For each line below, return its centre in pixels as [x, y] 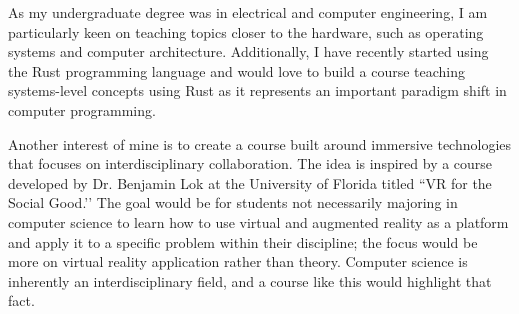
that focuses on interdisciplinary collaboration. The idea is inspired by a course [250, 163]
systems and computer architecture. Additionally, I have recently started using [248, 51]
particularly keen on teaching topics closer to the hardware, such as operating [246, 31]
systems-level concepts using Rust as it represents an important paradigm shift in [257, 90]
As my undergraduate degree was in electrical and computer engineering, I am [248, 12]
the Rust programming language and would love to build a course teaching [237, 70]
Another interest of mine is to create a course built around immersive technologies [260, 143]
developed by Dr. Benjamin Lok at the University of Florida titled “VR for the [250, 182]
